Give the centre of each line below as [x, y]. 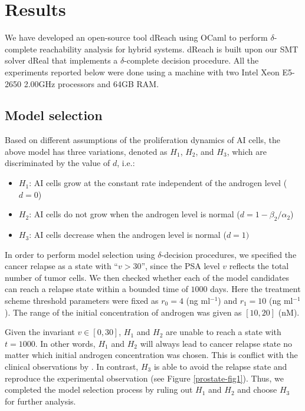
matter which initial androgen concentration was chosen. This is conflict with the [151, 355]
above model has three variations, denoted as [86, 151]
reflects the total [259, 266]
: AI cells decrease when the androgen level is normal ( [128, 235]
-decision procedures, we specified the [229, 254]
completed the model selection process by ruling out [99, 390]
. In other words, [65, 343]
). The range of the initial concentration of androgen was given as [123, 312]
